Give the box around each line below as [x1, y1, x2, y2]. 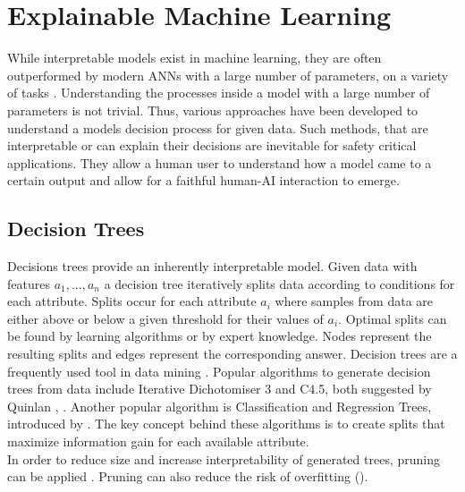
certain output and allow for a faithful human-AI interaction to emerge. [7, 171, 400, 190]
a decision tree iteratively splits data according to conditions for [104, 274, 455, 293]
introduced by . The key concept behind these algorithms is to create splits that [7, 414, 445, 433]
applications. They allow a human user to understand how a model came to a [7, 153, 432, 172]
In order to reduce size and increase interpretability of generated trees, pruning [7, 449, 440, 468]
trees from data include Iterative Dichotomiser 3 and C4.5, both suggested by [7, 379, 432, 398]
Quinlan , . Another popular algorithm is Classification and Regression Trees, [7, 396, 432, 415]
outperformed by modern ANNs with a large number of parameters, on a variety [7, 65, 449, 84]
